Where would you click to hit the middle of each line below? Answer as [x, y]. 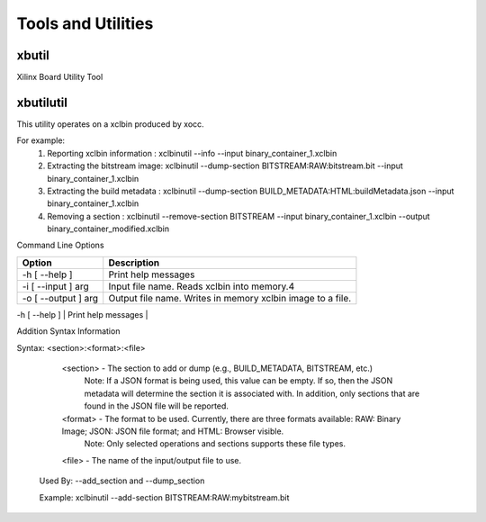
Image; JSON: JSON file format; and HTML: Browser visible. [173, 431]
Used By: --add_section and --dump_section [122, 481]
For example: [41, 140]
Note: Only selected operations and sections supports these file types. [215, 444]
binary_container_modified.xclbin [108, 229]
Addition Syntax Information [68, 331]
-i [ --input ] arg [55, 286]
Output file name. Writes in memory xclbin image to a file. [230, 298]
